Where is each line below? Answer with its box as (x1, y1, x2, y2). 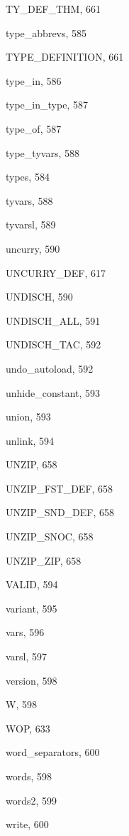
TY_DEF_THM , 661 (6, 1, 101, 16)
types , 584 (6, 169, 50, 184)
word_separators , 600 (6, 745, 100, 760)
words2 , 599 (6, 792, 57, 807)
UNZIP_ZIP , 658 (6, 553, 82, 568)
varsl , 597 (6, 649, 47, 664)
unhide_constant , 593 (6, 385, 101, 400)
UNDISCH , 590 (6, 289, 73, 304)
